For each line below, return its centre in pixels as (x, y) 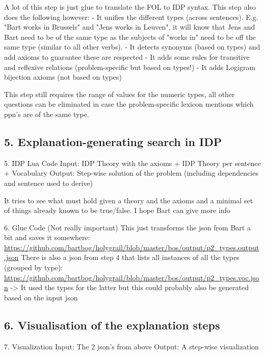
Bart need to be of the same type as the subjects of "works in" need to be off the (130, 37)
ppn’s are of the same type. (47, 114)
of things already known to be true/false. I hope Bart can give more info (117, 210)
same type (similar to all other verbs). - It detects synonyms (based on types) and (132, 47)
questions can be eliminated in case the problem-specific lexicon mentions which (129, 104)
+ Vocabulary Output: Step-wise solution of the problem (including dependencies (131, 173)
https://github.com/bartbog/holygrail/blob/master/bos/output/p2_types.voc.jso (132, 277)
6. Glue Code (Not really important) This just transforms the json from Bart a (127, 227)
